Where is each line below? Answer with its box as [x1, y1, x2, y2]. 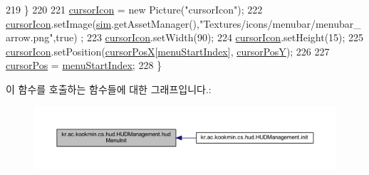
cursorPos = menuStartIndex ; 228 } [6, 58, 162, 73]
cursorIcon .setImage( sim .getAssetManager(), [6, 16, 199, 31]
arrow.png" [6, 30, 53, 45]
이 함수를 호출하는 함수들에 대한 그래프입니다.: [6, 81, 212, 96]
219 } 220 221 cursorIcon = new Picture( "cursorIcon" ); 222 [6, 2, 263, 16]
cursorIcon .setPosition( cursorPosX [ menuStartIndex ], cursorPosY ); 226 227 [6, 43, 330, 58]
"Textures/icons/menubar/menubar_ [199, 16, 361, 31]
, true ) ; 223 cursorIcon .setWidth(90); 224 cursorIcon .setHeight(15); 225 [53, 30, 364, 45]
